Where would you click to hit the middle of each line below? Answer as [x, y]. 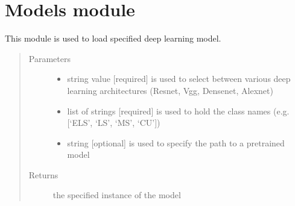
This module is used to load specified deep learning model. [113, 38]
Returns [43, 174]
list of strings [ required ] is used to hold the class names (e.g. [178, 111]
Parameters [49, 58]
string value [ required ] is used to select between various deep [179, 79]
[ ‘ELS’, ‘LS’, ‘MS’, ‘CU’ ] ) [114, 123]
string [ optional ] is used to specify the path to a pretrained [176, 142]
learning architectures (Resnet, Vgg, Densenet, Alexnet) [170, 90]
